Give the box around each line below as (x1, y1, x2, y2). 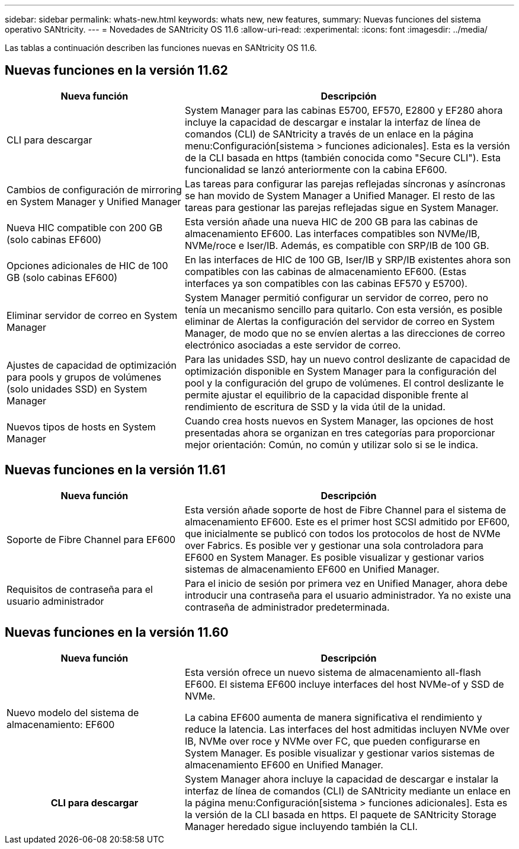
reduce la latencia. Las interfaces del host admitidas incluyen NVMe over (184, 723, 510, 735)
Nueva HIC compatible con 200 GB (7, 221, 163, 234)
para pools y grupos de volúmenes (7, 371, 162, 383)
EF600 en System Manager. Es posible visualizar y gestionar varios (184, 551, 484, 563)
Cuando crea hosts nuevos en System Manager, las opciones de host (184, 414, 494, 427)
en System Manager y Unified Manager (7, 195, 181, 208)
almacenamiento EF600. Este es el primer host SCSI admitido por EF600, (184, 515, 510, 528)
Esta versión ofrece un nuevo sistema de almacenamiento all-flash (184, 666, 482, 678)
